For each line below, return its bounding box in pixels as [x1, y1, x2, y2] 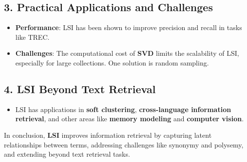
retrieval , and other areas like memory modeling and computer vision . [15, 113, 244, 124]
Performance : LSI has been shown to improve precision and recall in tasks [15, 22, 242, 32]
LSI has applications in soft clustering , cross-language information [15, 104, 231, 114]
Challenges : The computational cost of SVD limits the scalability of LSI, [15, 48, 239, 58]
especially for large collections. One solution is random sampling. [15, 57, 209, 67]
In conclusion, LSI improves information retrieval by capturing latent [4, 130, 212, 140]
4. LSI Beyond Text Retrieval [4, 81, 156, 96]
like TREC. [15, 32, 50, 42]
